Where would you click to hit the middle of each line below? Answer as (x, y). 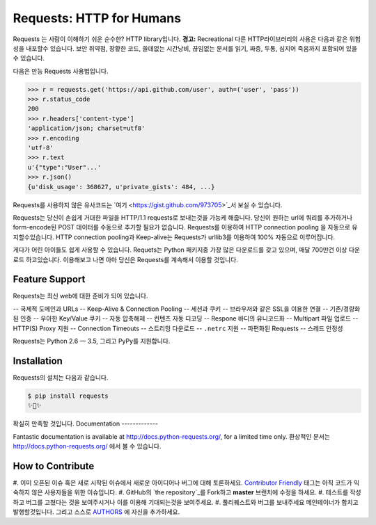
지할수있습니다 (33, 237)
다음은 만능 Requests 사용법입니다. (61, 71)
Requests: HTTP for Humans (97, 18)
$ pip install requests (68, 396)
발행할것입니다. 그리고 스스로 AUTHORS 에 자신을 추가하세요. (96, 512)
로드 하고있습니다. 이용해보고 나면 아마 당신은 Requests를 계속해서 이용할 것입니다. (125, 259)
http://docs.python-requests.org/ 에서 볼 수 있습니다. (87, 446)
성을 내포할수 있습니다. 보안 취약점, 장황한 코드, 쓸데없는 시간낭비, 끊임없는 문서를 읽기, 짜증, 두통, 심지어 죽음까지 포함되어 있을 (185, 48)
